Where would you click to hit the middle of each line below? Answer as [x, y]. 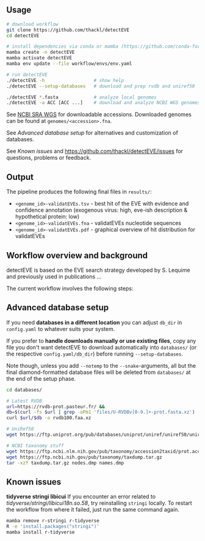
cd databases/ [24, 390]
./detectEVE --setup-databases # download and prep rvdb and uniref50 [101, 86]
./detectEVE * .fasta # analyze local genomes [81, 97]
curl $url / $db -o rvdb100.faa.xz [49, 418]
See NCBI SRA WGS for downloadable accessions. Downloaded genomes [99, 114]
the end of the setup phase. [41, 378]
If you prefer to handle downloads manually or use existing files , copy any [101, 341]
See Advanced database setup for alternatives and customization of [92, 133]
